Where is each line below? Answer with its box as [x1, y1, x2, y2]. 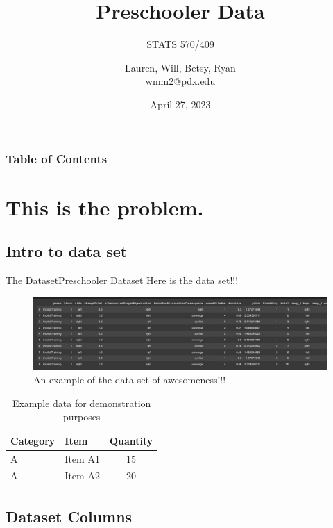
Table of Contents [6, 149, 108, 167]
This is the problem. [6, 192, 204, 221]
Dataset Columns [6, 505, 133, 527]
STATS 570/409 [146, 37, 214, 51]
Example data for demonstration [12, 395, 151, 410]
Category [10, 433, 55, 447]
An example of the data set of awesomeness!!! [33, 372, 226, 386]
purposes [62, 409, 101, 424]
